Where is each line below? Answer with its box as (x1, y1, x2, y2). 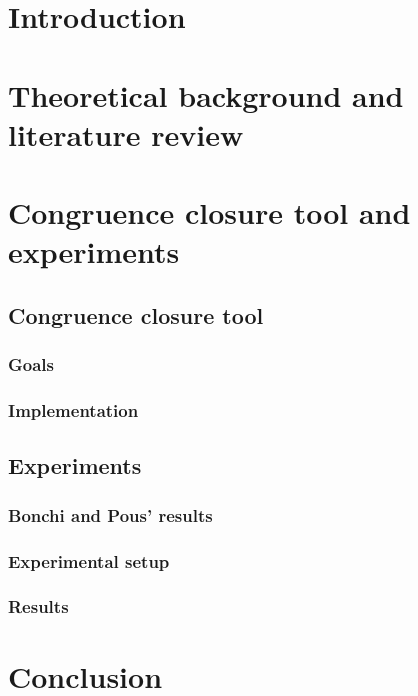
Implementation (8, 398, 139, 423)
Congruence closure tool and (8, 192, 411, 233)
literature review (8, 113, 244, 154)
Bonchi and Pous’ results (8, 502, 213, 527)
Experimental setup (8, 548, 170, 573)
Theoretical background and (8, 74, 404, 115)
